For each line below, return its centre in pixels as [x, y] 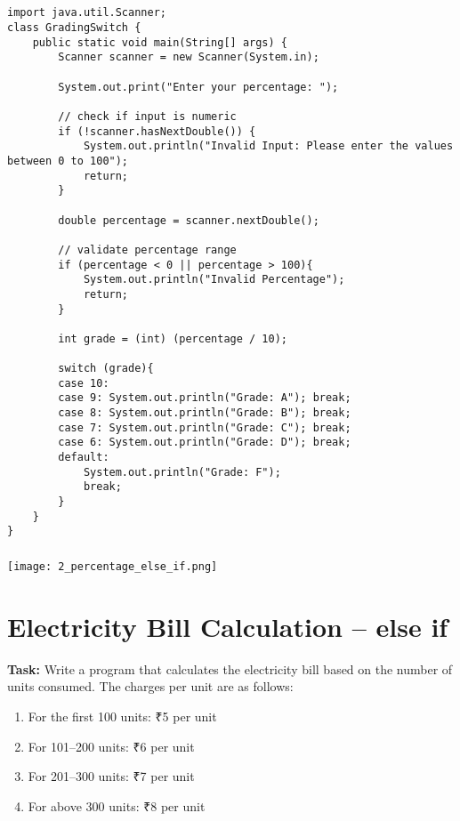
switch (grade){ [106, 369]
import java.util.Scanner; [87, 13]
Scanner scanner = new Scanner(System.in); [189, 57]
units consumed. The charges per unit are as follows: [150, 686]
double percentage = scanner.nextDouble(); [189, 220]
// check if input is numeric [147, 116]
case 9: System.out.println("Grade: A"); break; [205, 398]
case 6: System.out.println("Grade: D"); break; [205, 443]
